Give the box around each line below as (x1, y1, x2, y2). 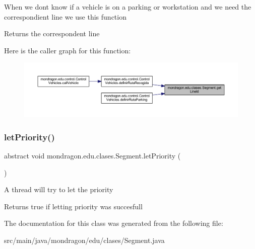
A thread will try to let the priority (4, 184, 113, 195)
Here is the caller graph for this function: (4, 45, 131, 55)
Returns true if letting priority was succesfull (4, 201, 143, 211)
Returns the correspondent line (4, 28, 100, 39)
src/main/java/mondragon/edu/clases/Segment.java (4, 235, 165, 245)
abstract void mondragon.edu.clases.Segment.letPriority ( (4, 150, 181, 161)
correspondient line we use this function (4, 11, 126, 22)
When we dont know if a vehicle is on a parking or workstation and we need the (4, 2, 251, 12)
